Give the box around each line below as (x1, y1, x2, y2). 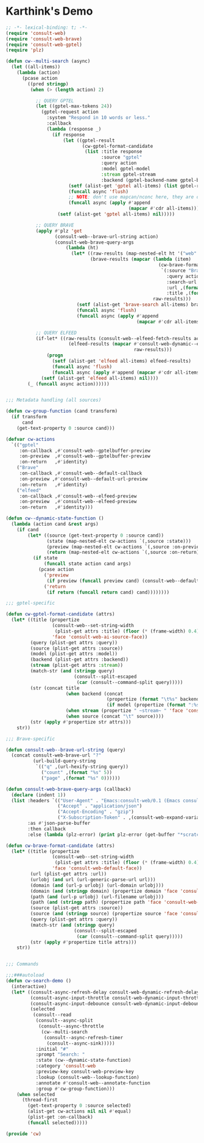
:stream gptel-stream (100, 171, 156, 178)
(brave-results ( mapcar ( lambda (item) (90, 256, 191, 263)
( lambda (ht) (65, 245, 99, 251)
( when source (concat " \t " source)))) (65, 713, 164, 720)
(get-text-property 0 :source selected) (27, 1103, 132, 1109)
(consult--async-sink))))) (46, 1040, 115, 1047)
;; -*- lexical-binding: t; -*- (5, 24, 88, 31)
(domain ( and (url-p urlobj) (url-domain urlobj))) (30, 882, 164, 888)
